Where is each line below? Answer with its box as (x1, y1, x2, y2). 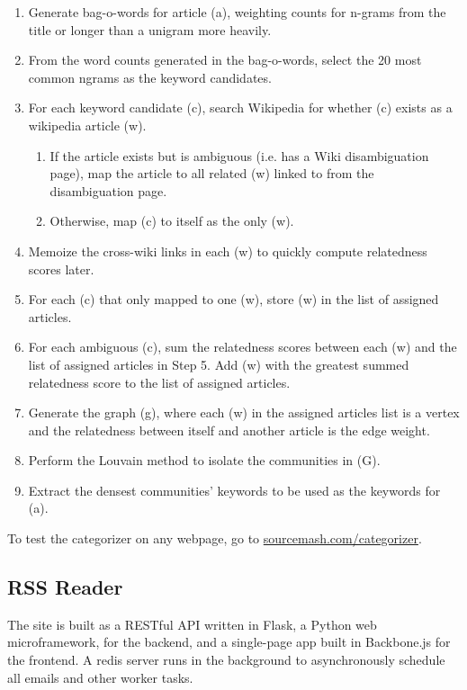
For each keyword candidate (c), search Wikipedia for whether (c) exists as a (28, 98, 453, 117)
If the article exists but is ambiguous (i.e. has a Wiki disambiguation (49, 146, 429, 165)
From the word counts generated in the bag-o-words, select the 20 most (28, 50, 422, 69)
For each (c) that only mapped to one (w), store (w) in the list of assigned (28, 290, 439, 309)
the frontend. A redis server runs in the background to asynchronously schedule (7, 650, 445, 669)
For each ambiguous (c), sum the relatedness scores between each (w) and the (28, 337, 457, 356)
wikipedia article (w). (28, 115, 147, 134)
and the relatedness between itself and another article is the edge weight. (28, 420, 430, 439)
